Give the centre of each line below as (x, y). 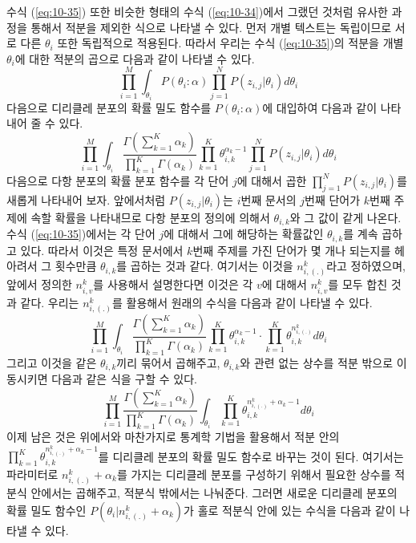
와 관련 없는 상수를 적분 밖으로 (317, 363)
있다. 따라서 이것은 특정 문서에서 (102, 250)
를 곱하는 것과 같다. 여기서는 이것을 (205, 266)
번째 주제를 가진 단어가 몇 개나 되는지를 (292, 250)
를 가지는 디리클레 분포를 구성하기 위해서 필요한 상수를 (254, 474)
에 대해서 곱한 (272, 180)
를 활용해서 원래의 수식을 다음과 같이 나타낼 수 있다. (242, 302)
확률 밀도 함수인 (46, 510)
